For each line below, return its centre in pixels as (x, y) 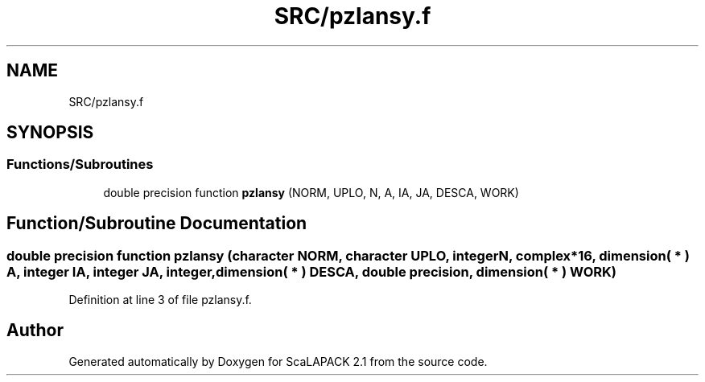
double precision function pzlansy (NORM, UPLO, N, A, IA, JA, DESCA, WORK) (311, 192)
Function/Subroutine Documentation (157, 224)
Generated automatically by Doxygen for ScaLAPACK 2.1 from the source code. (278, 361)
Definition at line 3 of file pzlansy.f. (160, 300)
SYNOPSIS (50, 133)
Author (35, 331)
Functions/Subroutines (80, 164)
